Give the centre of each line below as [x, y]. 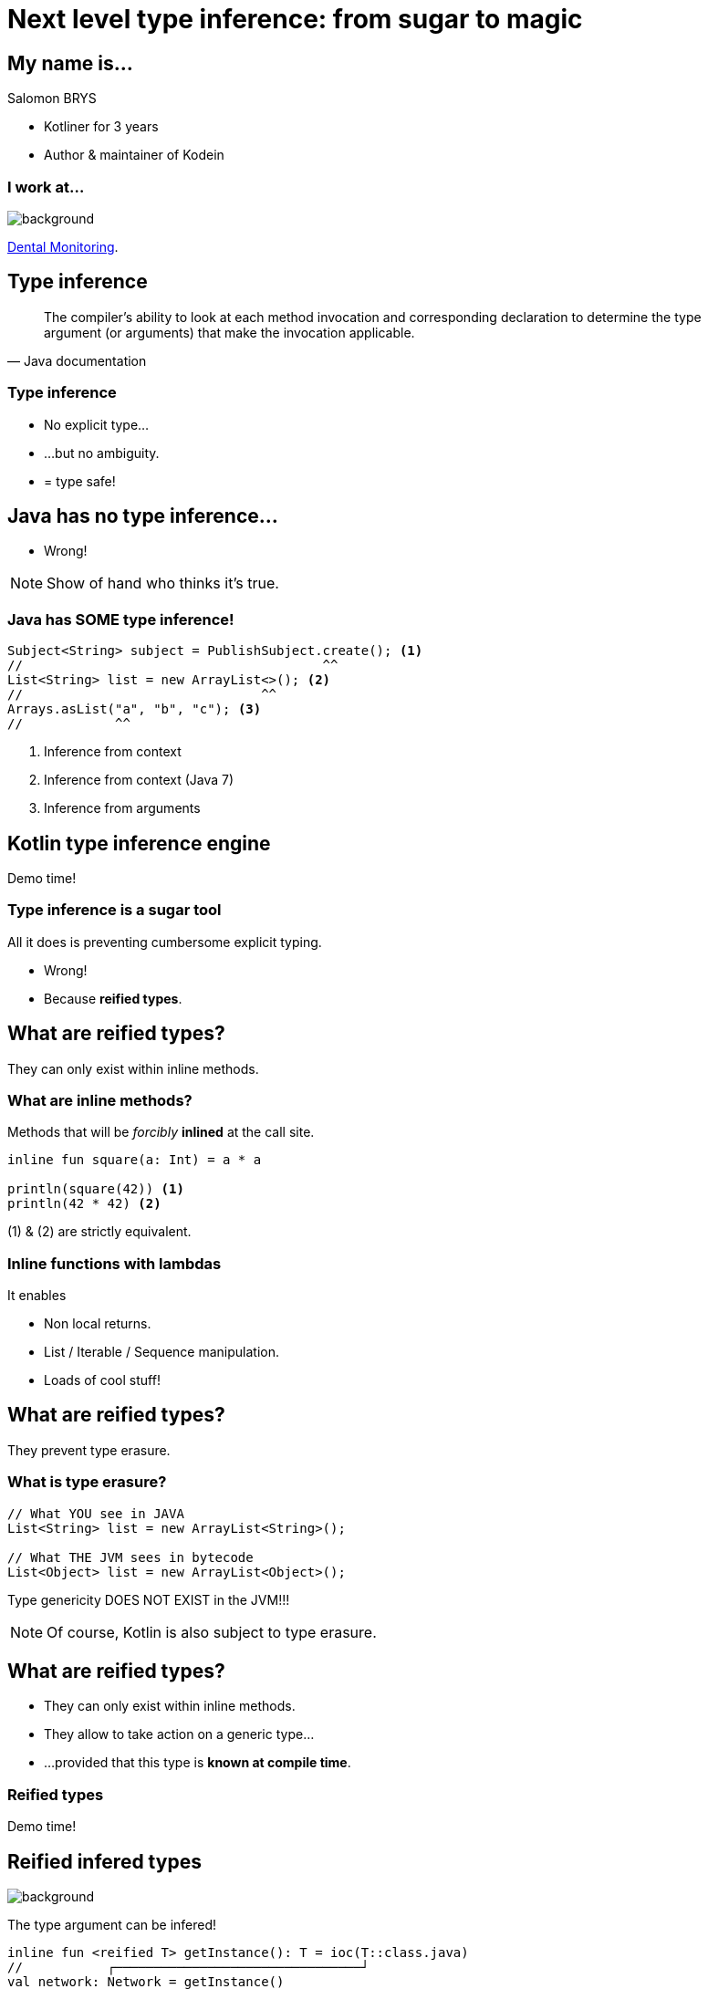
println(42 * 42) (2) [84, 1204]
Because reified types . [113, 998]
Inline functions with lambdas [115, 1263]
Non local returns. [98, 1324]
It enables [37, 1296]
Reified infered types [104, 1861]
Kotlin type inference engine [139, 843]
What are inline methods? [100, 1100]
